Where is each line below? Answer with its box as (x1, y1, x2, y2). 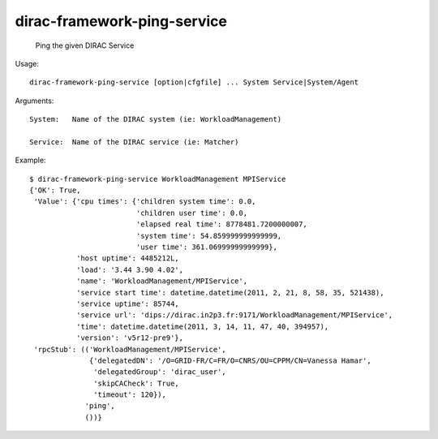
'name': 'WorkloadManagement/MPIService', (75, 277, 247, 286)
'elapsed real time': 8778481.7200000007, (135, 220, 307, 229)
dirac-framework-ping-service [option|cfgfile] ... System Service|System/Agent (29, 78, 359, 87)
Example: (15, 155, 46, 166)
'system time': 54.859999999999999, (135, 231, 282, 240)
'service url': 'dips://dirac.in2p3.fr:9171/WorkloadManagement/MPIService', (75, 311, 393, 320)
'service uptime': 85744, (75, 299, 180, 308)
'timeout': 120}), (93, 390, 166, 399)
